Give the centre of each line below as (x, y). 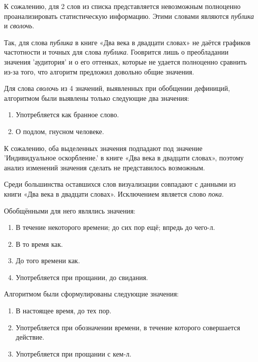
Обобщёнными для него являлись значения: (70, 210)
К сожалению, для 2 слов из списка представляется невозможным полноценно (122, 6)
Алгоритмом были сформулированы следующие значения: (92, 294)
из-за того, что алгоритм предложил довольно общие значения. (99, 71)
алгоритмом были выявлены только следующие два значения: (97, 98)
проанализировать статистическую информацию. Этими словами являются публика (129, 16)
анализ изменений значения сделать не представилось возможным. (105, 167)
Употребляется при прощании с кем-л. (73, 353)
